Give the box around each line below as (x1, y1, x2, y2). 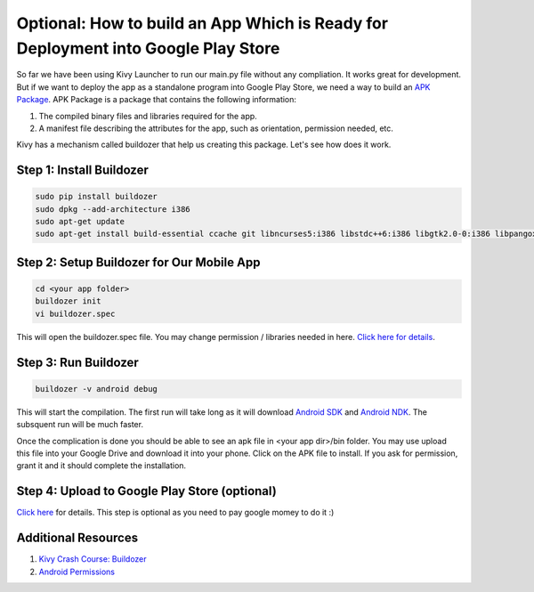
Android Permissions (38, 566, 116, 577)
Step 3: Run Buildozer (16, 354, 140, 369)
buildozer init (35, 296, 101, 306)
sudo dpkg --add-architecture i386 (35, 204, 190, 214)
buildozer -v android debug (35, 384, 158, 393)
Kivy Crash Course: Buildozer (38, 554, 147, 564)
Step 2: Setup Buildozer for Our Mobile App (16, 255, 261, 270)
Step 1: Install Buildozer (16, 163, 149, 178)
